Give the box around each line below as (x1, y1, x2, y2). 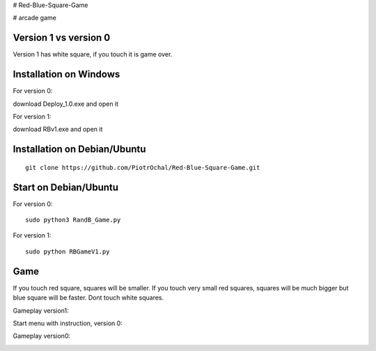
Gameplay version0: (13, 331, 71, 341)
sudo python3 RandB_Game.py (25, 216, 121, 224)
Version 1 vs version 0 (13, 32, 111, 44)
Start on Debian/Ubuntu (13, 181, 118, 193)
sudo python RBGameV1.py (25, 247, 110, 256)
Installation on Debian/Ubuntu (13, 143, 146, 155)
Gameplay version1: (13, 306, 69, 315)
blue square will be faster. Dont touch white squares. (13, 293, 164, 302)
